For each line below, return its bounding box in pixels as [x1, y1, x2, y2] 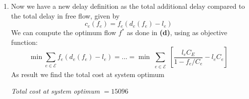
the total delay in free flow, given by [11, 10, 120, 20]
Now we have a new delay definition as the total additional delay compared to [11, 1, 245, 11]
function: [11, 37, 38, 47]
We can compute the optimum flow [11, 27, 116, 38]
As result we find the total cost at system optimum [11, 69, 164, 79]
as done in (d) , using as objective [127, 27, 227, 38]
